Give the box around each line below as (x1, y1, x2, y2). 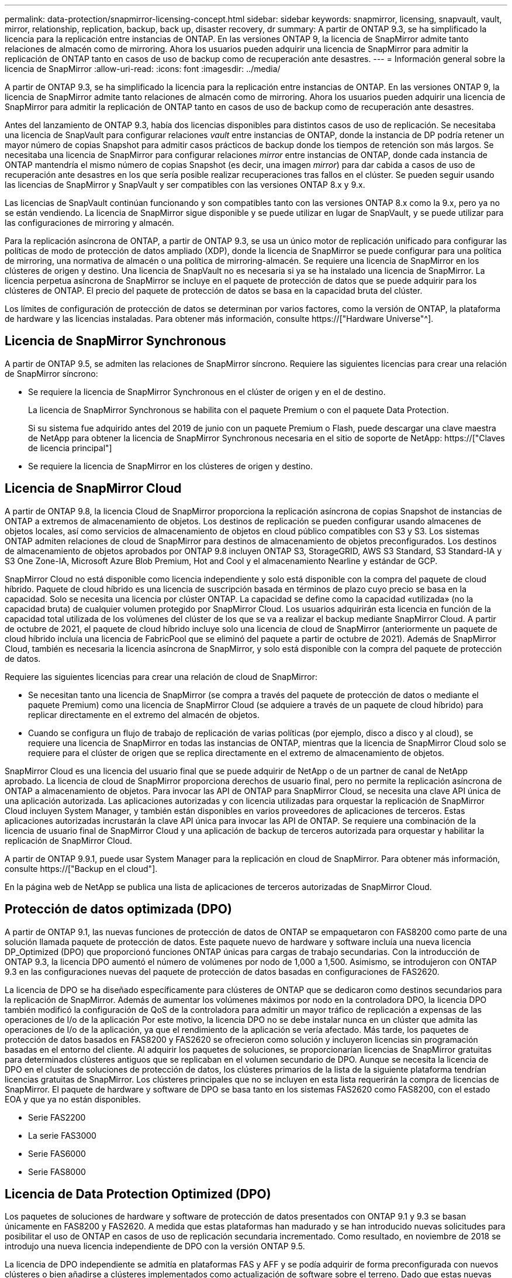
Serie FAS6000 (28, 1148, 86, 1159)
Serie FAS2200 (28, 1112, 86, 1122)
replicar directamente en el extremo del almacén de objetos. (28, 709, 260, 720)
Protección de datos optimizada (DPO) (5, 902, 232, 917)
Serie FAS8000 (28, 1166, 86, 1177)
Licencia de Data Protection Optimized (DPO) (5, 1186, 271, 1201)
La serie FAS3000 (28, 1130, 96, 1140)
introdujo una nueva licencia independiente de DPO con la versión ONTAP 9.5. (5, 1241, 305, 1252)
